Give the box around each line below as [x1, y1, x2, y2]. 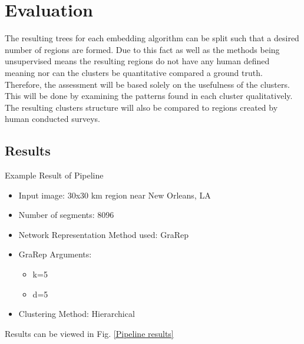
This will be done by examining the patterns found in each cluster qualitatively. [5, 90, 293, 102]
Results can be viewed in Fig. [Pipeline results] [5, 327, 174, 339]
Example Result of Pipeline [5, 169, 104, 181]
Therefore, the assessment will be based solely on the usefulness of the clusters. [5, 78, 290, 90]
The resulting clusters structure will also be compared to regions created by [5, 101, 278, 113]
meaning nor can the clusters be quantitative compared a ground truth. [5, 66, 263, 78]
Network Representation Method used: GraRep [18, 228, 189, 240]
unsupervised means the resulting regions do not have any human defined [5, 55, 270, 67]
